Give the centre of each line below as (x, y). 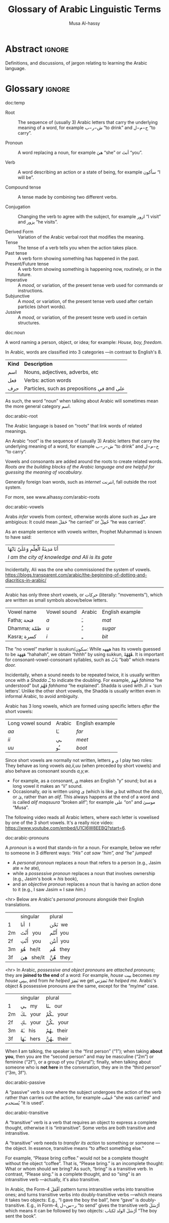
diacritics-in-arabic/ (26, 580)
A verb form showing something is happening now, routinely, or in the (90, 269)
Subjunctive (18, 296)
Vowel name (22, 612)
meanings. (16, 431)
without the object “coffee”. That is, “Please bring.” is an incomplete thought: (84, 1163)
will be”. (26, 177)
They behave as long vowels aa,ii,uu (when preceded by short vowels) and (83, 766)
